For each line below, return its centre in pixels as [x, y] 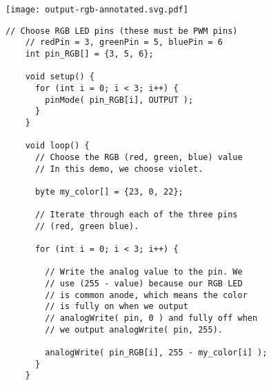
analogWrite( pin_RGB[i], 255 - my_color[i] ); [156, 353]
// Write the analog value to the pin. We [144, 272]
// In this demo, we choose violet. [119, 169]
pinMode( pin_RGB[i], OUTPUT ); [119, 100]
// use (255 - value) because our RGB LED [144, 284]
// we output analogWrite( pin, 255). [134, 329]
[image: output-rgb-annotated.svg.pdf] [97, 10]
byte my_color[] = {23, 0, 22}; [109, 191]
